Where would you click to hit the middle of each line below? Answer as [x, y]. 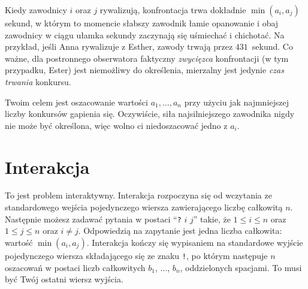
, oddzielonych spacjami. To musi [241, 267]
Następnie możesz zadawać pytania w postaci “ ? [93, 219]
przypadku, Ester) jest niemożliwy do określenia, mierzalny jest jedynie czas [144, 70]
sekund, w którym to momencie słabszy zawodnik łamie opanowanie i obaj [142, 23]
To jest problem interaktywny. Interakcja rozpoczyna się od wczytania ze [138, 195]
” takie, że [212, 219]
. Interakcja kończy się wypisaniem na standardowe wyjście [195, 242]
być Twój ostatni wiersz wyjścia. [64, 279]
